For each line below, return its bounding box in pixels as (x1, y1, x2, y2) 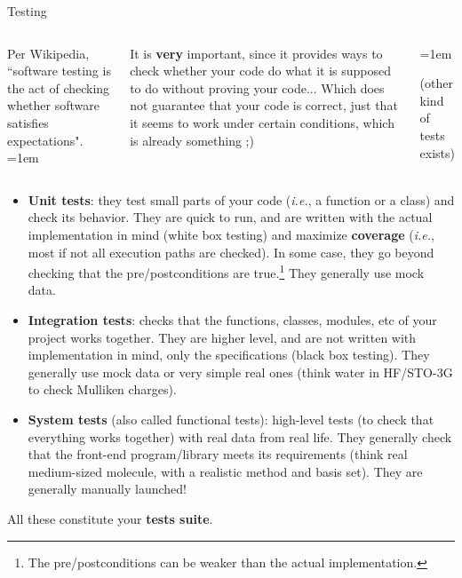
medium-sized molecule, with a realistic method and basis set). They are (28, 462, 423, 480)
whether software (7, 96, 100, 115)
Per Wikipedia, (7, 44, 90, 62)
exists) (419, 143, 456, 162)
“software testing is (7, 61, 111, 80)
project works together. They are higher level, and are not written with (28, 328, 417, 346)
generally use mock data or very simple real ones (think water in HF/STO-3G (28, 362, 453, 381)
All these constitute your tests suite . (7, 509, 213, 527)
